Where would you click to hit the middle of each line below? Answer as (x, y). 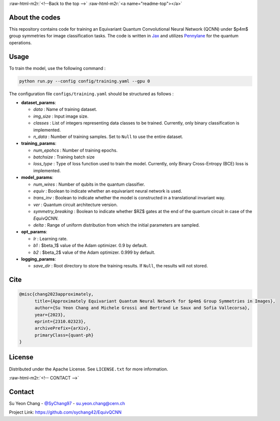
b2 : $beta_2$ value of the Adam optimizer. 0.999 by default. (94, 252)
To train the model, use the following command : (57, 68)
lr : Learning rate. (51, 239)
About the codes (35, 17)
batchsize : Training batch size (64, 157)
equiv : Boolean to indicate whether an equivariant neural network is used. (108, 191)
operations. (20, 43)
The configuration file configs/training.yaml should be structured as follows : (91, 94)
